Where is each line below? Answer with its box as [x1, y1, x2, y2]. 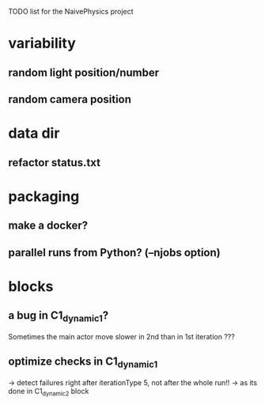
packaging [8, 187, 80, 205]
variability [8, 35, 77, 52]
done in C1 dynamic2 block [8, 386, 89, 398]
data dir [8, 124, 60, 142]
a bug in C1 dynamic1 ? [8, 308, 109, 324]
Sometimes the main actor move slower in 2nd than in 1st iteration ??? [8, 331, 235, 341]
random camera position [8, 93, 132, 106]
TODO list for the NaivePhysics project [8, 7, 134, 16]
